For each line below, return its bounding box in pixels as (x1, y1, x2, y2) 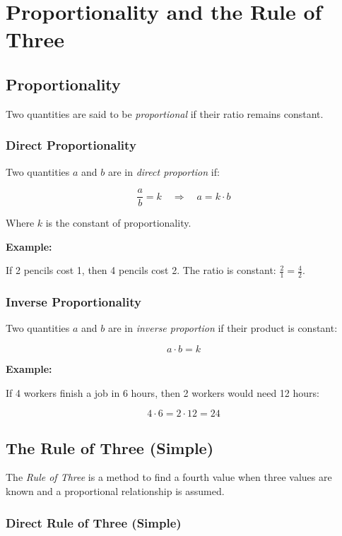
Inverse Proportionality (6, 293, 142, 311)
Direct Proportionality (6, 136, 136, 154)
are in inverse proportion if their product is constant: (107, 321, 338, 335)
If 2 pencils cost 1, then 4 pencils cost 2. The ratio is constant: (6, 263, 276, 278)
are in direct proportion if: (107, 164, 220, 179)
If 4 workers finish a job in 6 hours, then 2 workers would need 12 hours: (6, 385, 319, 400)
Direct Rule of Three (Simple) (6, 513, 182, 531)
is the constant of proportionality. (45, 215, 191, 230)
